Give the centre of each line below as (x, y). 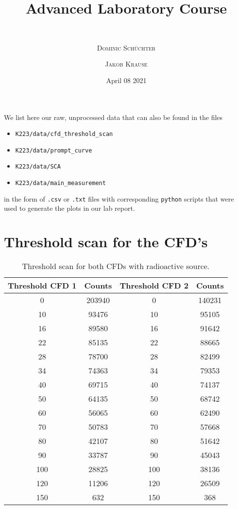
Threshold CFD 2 (154, 286)
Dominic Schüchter (126, 47)
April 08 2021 (126, 80)
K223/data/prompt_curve (54, 150)
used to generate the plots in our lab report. (69, 208)
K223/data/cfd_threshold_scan (64, 134)
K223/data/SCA (38, 167)
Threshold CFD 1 (42, 286)
